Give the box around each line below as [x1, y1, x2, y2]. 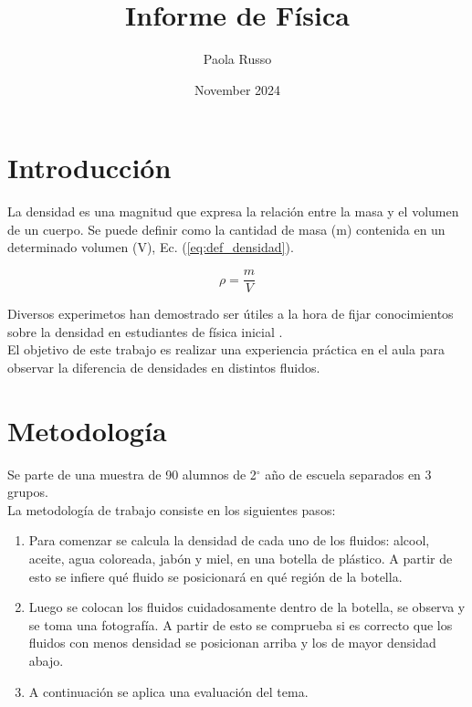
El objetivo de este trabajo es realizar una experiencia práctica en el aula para [7, 340, 445, 359]
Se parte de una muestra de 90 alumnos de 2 [7, 464, 257, 483]
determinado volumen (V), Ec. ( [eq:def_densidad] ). [7, 237, 294, 257]
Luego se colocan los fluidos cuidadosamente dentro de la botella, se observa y [28, 597, 466, 617]
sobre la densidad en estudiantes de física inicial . [7, 322, 283, 341]
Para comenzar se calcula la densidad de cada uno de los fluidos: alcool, [28, 531, 430, 550]
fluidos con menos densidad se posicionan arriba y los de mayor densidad [28, 633, 436, 652]
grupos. [7, 482, 48, 501]
